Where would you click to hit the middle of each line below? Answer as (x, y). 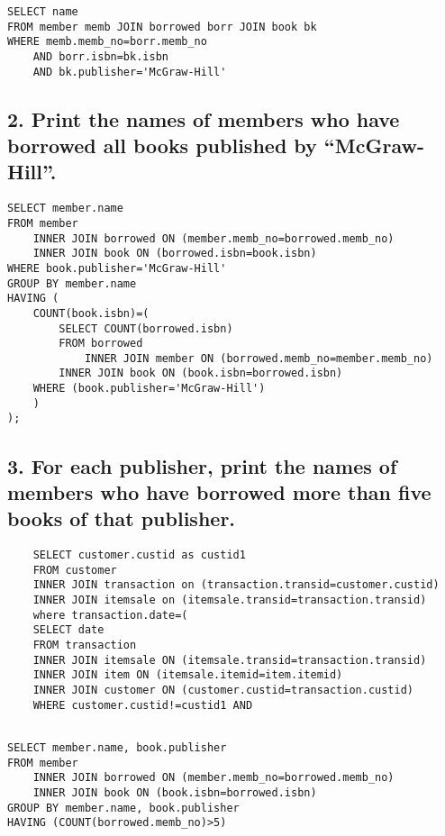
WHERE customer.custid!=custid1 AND (143, 705)
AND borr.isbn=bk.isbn (100, 56)
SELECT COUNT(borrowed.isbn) (146, 328)
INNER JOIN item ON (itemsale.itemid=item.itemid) (188, 675)
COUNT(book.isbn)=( (91, 313)
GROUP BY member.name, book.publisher (123, 808)
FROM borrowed (101, 344)
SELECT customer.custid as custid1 (139, 555)
